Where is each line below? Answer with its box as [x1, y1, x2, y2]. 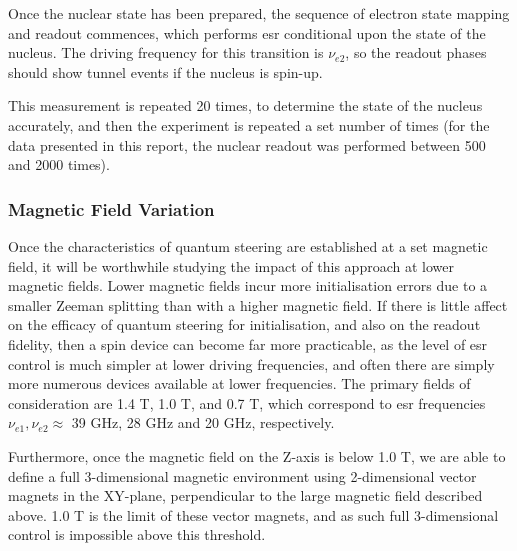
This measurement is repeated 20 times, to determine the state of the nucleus [8, 95, 483, 116]
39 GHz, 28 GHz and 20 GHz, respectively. [71, 412, 335, 433]
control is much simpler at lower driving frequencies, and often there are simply [8, 353, 495, 374]
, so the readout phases [345, 42, 487, 63]
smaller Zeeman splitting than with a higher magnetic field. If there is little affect [8, 294, 508, 315]
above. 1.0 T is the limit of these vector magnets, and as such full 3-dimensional [8, 504, 499, 525]
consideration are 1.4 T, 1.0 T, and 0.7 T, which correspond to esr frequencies [8, 392, 486, 413]
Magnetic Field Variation [8, 196, 215, 221]
